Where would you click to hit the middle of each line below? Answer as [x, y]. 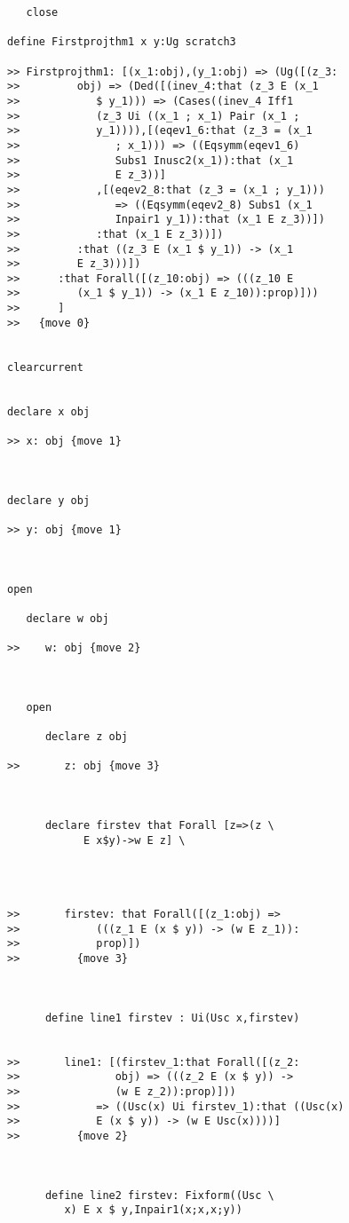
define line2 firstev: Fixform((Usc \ [159, 1195]
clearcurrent [45, 367]
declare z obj [87, 737]
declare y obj [49, 500]
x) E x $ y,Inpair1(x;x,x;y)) [153, 1210]
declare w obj [67, 618]
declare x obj [49, 411]
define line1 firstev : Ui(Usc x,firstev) [172, 1018]
